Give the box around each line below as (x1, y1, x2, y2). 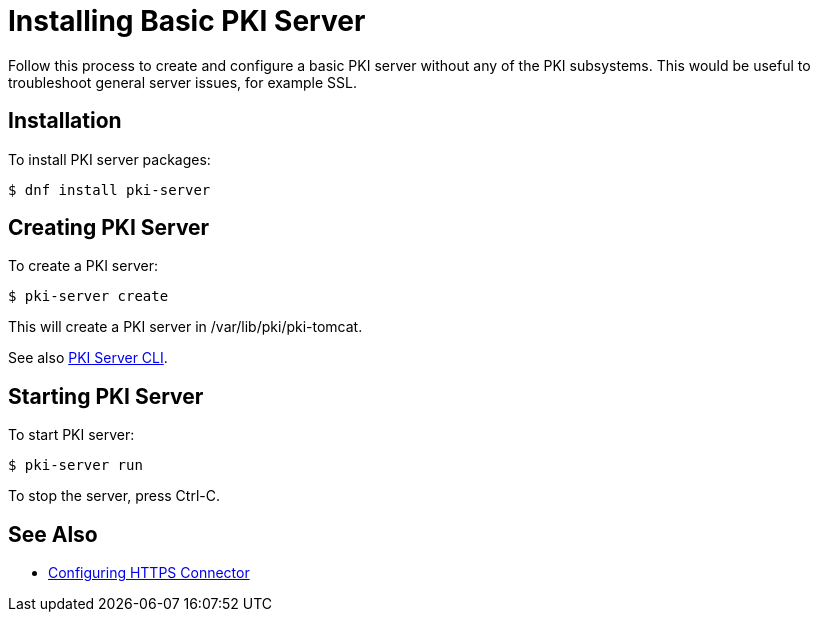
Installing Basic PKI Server (8, 4, 366, 38)
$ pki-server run (8, 457, 143, 474)
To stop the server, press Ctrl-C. (8, 487, 221, 505)
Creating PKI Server (8, 215, 210, 241)
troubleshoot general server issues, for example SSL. (8, 73, 357, 91)
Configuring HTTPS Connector (48, 564, 250, 582)
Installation (8, 108, 122, 134)
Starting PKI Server (8, 383, 204, 409)
